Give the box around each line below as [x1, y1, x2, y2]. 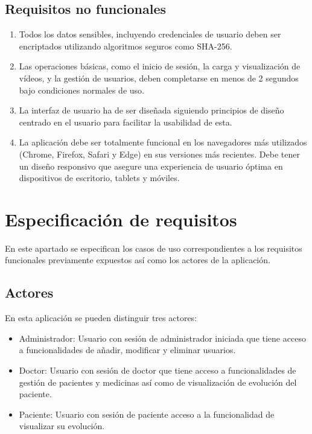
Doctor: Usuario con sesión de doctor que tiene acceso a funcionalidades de [19, 364, 296, 377]
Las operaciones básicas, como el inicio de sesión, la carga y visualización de [19, 60, 301, 72]
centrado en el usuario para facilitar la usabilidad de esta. [19, 115, 232, 128]
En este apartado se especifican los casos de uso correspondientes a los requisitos [5, 241, 302, 254]
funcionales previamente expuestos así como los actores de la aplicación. [5, 254, 270, 266]
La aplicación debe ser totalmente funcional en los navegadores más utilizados [19, 136, 307, 148]
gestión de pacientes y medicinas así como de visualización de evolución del [19, 375, 297, 388]
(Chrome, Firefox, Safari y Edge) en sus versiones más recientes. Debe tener [19, 147, 300, 160]
